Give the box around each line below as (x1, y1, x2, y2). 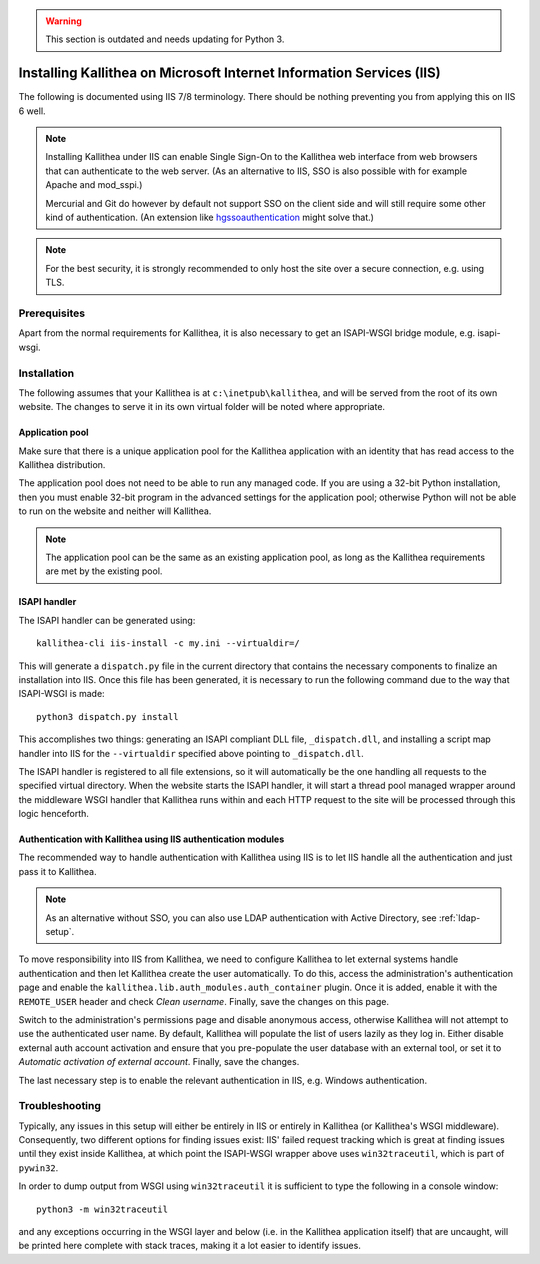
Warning (45, 15, 82, 27)
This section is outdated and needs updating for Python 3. (45, 33, 285, 45)
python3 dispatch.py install (36, 711, 179, 722)
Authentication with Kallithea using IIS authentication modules (18, 833, 285, 845)
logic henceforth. (18, 808, 90, 820)
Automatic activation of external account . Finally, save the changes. (18, 1056, 300, 1068)
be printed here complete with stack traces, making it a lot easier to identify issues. (18, 1240, 362, 1252)
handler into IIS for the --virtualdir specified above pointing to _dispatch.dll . (18, 747, 364, 759)
